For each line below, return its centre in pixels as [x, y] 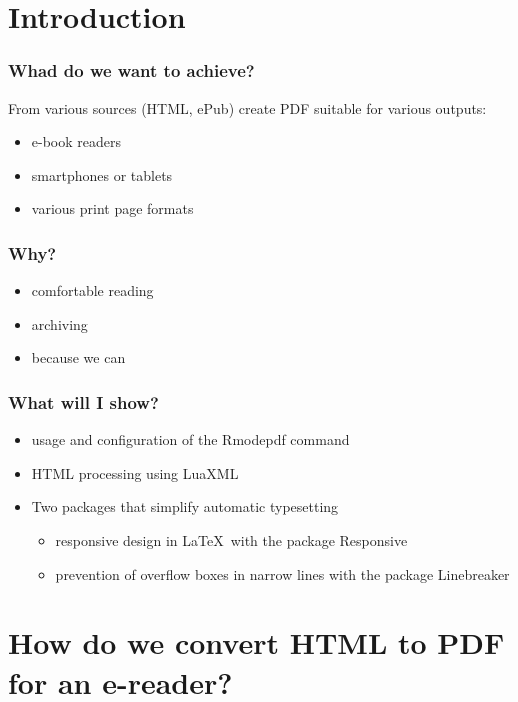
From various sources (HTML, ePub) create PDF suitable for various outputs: [247, 107]
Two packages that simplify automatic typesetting [185, 506]
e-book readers [76, 141]
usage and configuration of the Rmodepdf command [190, 439]
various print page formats [112, 208]
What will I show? [83, 401]
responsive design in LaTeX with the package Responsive [231, 539]
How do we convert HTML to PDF [256, 642]
